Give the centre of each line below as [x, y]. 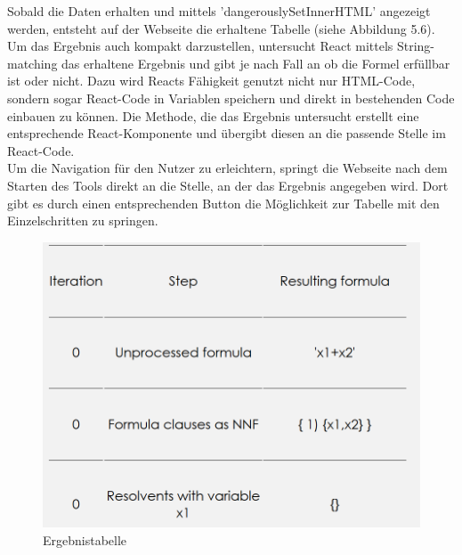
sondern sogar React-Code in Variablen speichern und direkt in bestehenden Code [231, 98]
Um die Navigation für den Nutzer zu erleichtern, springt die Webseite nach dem [227, 168]
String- [416, 46]
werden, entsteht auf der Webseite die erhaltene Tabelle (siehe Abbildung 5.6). [221, 28]
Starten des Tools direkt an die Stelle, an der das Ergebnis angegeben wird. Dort [228, 185]
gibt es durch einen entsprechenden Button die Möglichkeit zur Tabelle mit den [223, 203]
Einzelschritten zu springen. [83, 220]
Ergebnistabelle [85, 539]
